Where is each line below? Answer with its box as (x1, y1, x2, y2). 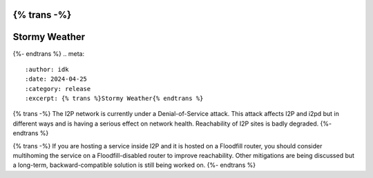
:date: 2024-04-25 (25, 75, 88, 83)
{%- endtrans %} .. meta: (12, 49, 85, 58)
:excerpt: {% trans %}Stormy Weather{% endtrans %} (25, 95, 204, 103)
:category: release (25, 85, 91, 92)
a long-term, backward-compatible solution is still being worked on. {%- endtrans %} (12, 161, 256, 169)
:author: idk (25, 66, 69, 73)
